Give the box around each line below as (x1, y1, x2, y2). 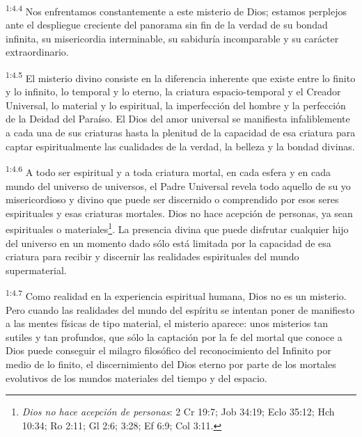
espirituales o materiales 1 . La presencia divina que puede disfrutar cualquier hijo (6, 220, 349, 236)
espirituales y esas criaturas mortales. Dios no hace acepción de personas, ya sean (6, 205, 353, 220)
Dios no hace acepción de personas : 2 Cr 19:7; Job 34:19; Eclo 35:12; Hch (22, 404, 335, 419)
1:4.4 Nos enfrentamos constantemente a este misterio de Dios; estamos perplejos (6, 2, 347, 18)
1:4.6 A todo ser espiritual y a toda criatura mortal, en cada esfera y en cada (6, 163, 331, 179)
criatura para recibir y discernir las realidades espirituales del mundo (6, 249, 299, 264)
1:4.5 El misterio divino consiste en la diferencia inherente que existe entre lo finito (6, 69, 356, 85)
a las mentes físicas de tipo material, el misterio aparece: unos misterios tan (6, 316, 329, 331)
